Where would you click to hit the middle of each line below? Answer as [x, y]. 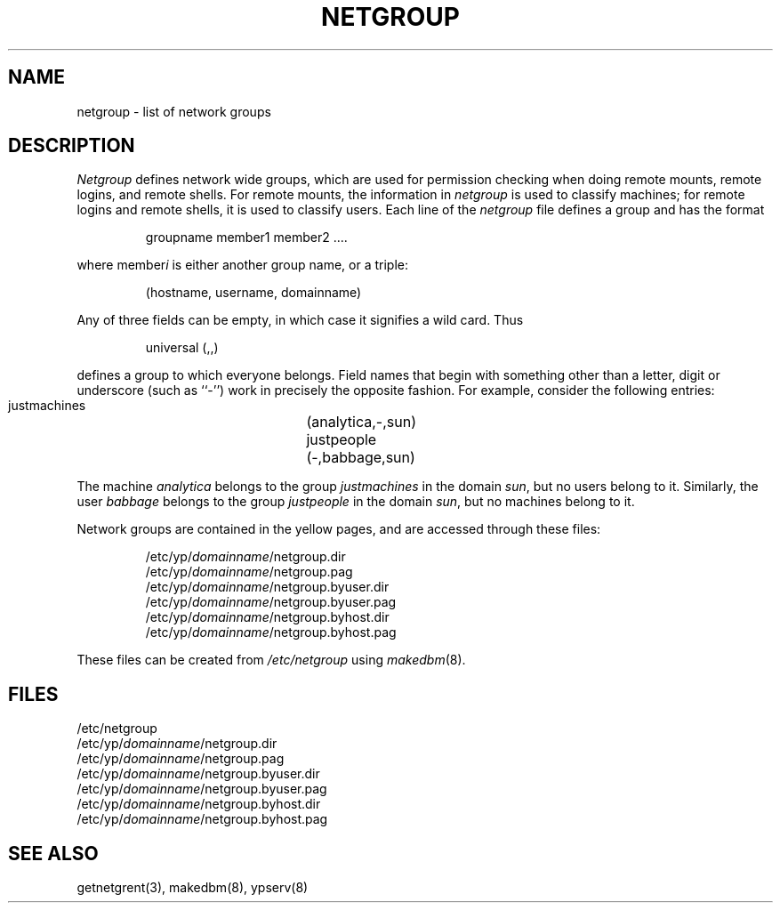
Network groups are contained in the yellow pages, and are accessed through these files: [339, 529]
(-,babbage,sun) [361, 458]
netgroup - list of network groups [174, 111]
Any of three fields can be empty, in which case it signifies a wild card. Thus [300, 320]
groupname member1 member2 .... [246, 238]
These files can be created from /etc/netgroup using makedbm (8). [271, 660]
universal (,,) [182, 348]
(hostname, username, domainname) [253, 293]
